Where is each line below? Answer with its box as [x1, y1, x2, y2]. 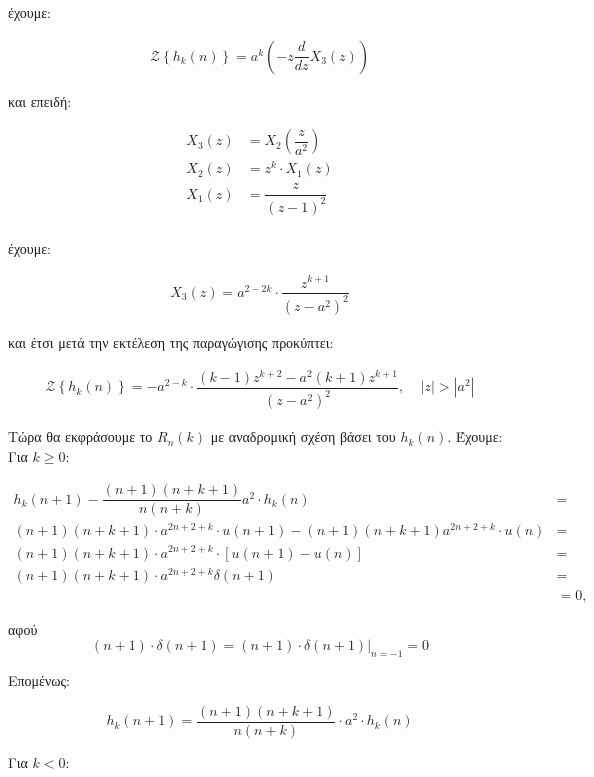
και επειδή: [8, 90, 72, 111]
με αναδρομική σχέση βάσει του [210, 426, 396, 447]
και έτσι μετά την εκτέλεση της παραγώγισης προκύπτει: [8, 331, 334, 352]
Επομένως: [8, 670, 70, 691]
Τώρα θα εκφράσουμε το [8, 426, 153, 447]
